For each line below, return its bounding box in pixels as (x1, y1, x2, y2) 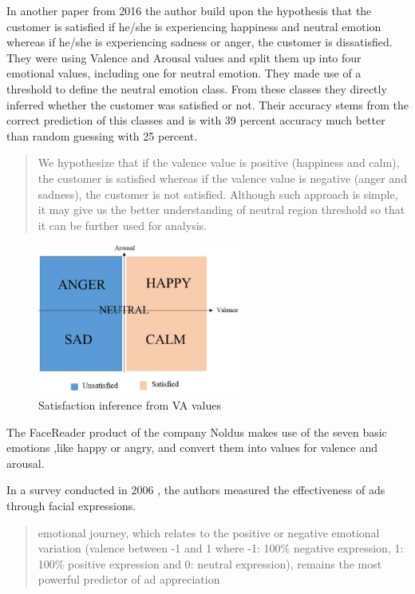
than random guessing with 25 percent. (6, 127, 198, 144)
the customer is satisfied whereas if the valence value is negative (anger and (38, 169, 407, 186)
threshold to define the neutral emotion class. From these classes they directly (6, 80, 387, 97)
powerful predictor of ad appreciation (38, 571, 220, 588)
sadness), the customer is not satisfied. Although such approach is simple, (38, 185, 398, 202)
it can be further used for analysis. (38, 216, 207, 233)
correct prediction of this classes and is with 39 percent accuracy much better (6, 112, 385, 129)
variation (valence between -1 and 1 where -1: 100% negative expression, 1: (38, 540, 404, 556)
